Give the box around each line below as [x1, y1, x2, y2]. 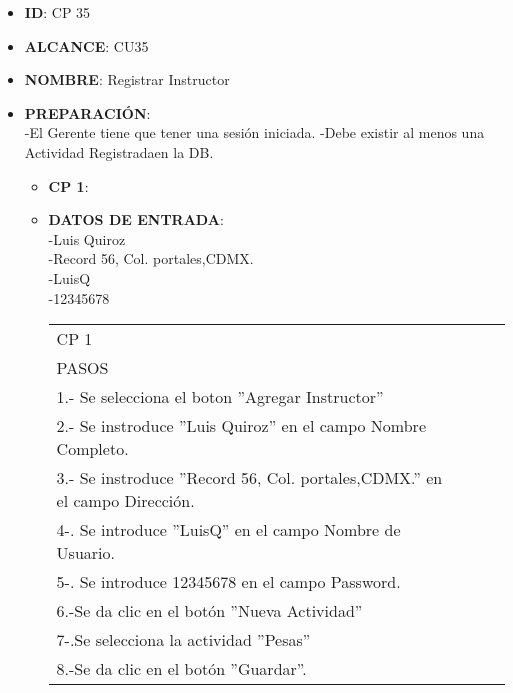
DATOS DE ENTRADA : [48, 209, 224, 230]
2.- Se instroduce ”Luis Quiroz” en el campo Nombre [56, 414, 426, 438]
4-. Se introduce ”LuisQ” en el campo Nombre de [56, 518, 401, 542]
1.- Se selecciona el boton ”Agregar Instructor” [56, 385, 384, 409]
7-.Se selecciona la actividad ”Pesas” [56, 628, 311, 652]
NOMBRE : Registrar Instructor [24, 69, 230, 90]
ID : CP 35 [24, 2, 91, 22]
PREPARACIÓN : [24, 102, 151, 123]
